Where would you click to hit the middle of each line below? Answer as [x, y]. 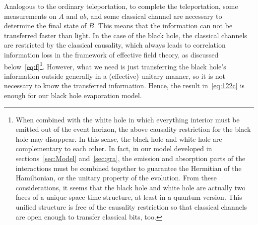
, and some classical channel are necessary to [154, 16]
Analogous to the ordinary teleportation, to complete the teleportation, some [121, 6]
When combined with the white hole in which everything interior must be [128, 119]
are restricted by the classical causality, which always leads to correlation [115, 45]
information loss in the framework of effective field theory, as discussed [111, 54]
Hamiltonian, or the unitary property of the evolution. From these [116, 178]
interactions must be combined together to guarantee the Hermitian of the [129, 168]
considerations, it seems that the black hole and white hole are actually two [130, 187]
